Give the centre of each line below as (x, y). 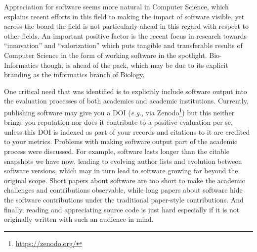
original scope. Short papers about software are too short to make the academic (125, 180)
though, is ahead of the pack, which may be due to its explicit (134, 65)
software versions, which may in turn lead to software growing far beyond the (121, 171)
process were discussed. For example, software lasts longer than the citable (117, 151)
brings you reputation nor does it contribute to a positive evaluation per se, (118, 122)
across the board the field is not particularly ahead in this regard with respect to (126, 26)
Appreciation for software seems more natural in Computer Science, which (116, 6)
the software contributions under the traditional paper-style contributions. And (124, 199)
